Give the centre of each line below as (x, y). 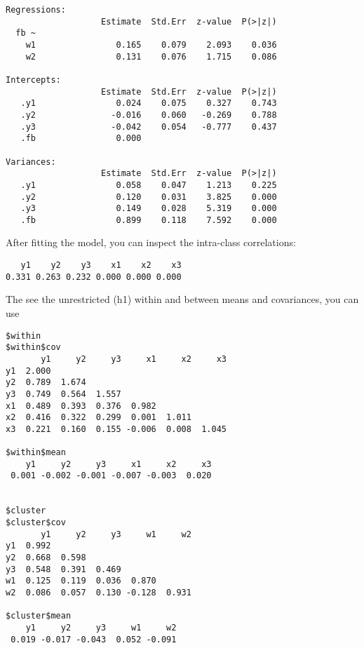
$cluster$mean (39, 616)
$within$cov (33, 347)
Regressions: (36, 10)
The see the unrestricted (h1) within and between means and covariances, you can (182, 299)
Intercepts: (33, 80)
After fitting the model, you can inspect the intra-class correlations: (151, 242)
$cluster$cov (36, 523)
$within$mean (36, 453)
